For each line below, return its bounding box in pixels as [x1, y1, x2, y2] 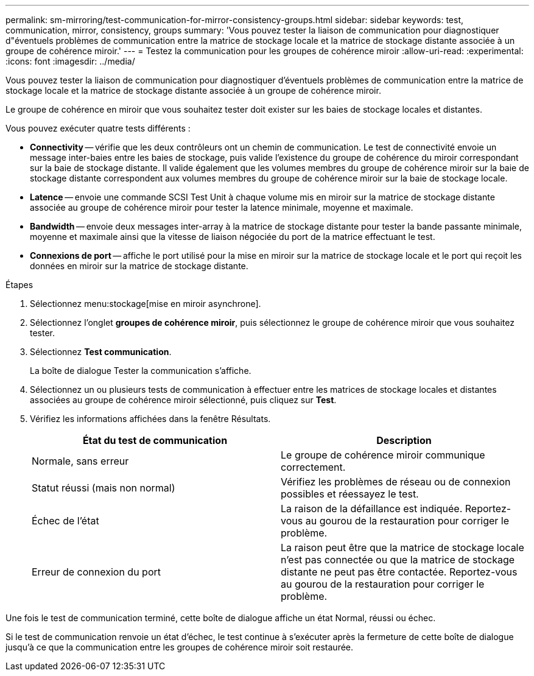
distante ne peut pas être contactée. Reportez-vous [281, 566, 518, 578]
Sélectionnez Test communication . [30, 347, 172, 357]
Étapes [5, 280, 33, 290]
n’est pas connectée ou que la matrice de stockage [281, 554, 515, 566]
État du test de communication [82, 434, 228, 446]
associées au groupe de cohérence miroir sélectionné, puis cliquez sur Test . [30, 395, 337, 405]
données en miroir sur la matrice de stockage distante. [30, 261, 248, 271]
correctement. [281, 461, 346, 473]
